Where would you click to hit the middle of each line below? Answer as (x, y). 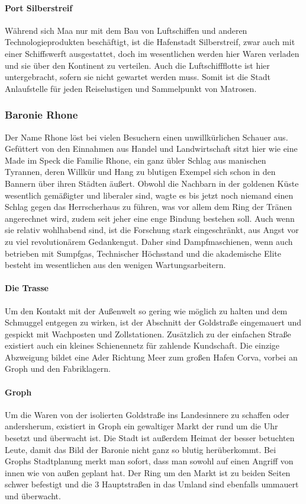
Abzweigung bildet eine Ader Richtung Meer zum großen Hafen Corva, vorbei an (151, 357)
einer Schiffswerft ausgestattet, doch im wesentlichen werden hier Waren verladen (152, 53)
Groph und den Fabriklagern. (58, 369)
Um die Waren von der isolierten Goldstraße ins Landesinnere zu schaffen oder (147, 414)
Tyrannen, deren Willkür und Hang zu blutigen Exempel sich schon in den (140, 172)
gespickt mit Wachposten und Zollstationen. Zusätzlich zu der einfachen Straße (148, 334)
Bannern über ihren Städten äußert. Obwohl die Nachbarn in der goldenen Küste (152, 183)
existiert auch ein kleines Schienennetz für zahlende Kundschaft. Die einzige (142, 345)
